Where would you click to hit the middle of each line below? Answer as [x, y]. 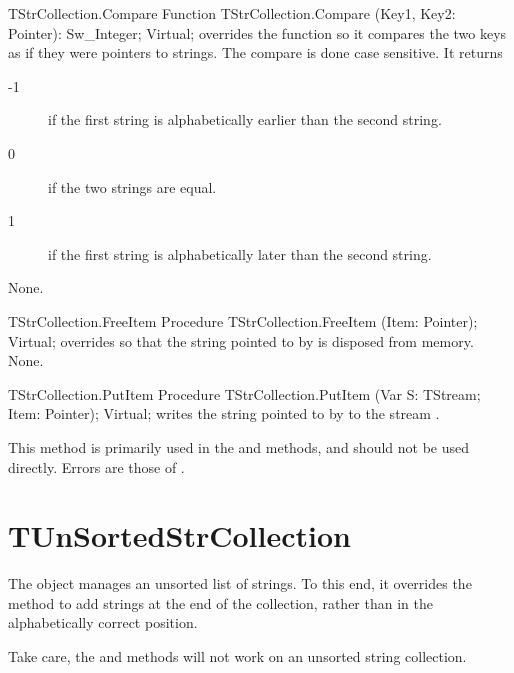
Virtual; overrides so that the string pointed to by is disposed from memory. [241, 340]
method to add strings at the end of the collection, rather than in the [220, 602]
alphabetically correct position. [103, 622]
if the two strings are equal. [132, 186]
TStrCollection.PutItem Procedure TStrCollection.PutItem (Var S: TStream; [244, 393]
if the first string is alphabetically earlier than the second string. [245, 119]
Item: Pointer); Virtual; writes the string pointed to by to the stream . [224, 413]
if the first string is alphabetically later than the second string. [240, 253]
